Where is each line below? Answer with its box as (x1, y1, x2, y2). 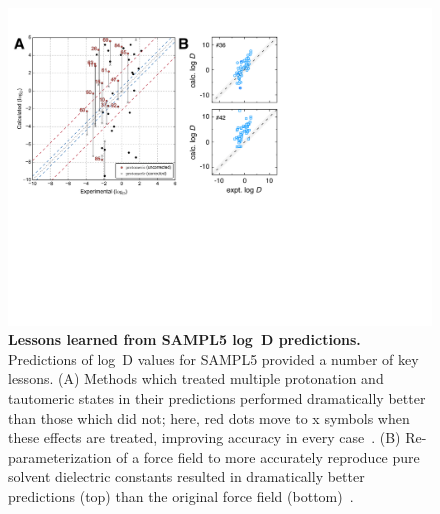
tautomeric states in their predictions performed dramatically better (8, 387, 426, 408)
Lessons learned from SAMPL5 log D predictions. (8, 329, 361, 350)
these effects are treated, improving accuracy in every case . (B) (8, 427, 401, 448)
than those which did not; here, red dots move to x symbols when (8, 407, 410, 428)
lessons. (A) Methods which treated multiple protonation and (8, 368, 384, 389)
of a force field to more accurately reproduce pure (116, 446, 420, 467)
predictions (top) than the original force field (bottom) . (8, 485, 354, 506)
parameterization (8, 446, 112, 467)
